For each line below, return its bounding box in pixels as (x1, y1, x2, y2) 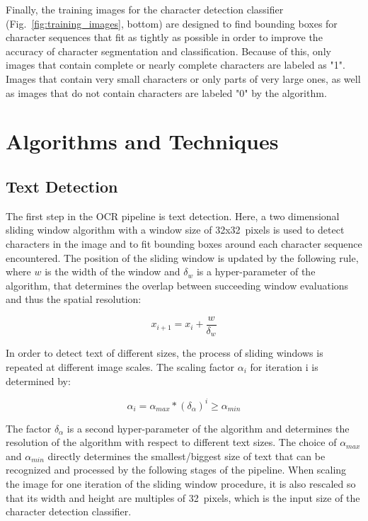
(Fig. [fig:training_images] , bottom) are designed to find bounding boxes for (6, 16, 338, 30)
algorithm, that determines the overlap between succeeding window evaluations (6, 277, 349, 292)
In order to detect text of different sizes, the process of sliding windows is (6, 345, 323, 360)
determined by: (6, 373, 71, 388)
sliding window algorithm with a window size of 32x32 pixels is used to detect (6, 222, 345, 237)
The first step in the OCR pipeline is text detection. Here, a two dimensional (6, 208, 340, 223)
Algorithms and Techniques (6, 127, 279, 156)
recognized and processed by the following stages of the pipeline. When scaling (6, 462, 347, 477)
